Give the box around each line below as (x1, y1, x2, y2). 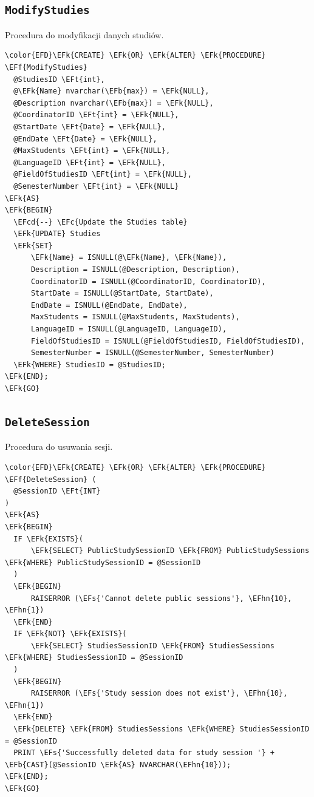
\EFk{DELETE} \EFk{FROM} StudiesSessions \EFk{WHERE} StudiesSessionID (13, 725, 310, 734)
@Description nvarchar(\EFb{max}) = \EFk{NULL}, (13, 98, 214, 107)
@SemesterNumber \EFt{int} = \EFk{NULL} (13, 181, 179, 191)
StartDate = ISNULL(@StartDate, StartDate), (30, 289, 214, 298)
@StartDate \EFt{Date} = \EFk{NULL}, (13, 122, 166, 131)
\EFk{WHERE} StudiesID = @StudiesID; (13, 360, 166, 369)
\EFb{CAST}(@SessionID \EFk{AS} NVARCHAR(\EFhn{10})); (5, 760, 231, 769)
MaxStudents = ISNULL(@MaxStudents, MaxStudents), (30, 313, 240, 322)
